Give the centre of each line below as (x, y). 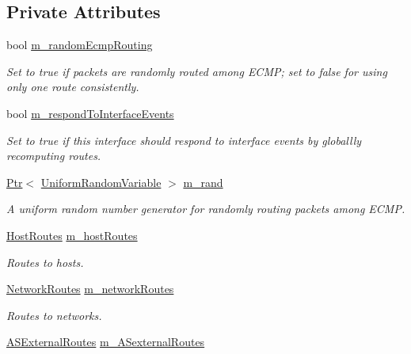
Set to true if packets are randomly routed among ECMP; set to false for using (197, 71)
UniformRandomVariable (101, 182)
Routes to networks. (54, 315)
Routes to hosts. (45, 262)
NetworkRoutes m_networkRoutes (90, 289)
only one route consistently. (73, 87)
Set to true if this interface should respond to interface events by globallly (184, 140)
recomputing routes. (54, 156)
